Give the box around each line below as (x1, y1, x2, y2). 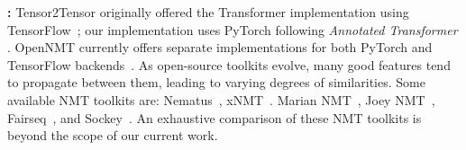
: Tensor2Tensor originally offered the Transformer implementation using (7, 3, 409, 21)
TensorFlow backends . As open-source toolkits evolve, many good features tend (7, 55, 451, 74)
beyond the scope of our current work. (7, 126, 218, 145)
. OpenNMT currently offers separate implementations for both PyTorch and (7, 38, 433, 57)
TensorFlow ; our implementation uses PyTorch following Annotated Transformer (7, 20, 458, 39)
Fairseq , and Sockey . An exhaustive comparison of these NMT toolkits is (7, 108, 422, 127)
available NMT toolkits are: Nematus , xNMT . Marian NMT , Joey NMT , (7, 90, 435, 109)
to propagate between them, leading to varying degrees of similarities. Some (7, 73, 425, 92)
